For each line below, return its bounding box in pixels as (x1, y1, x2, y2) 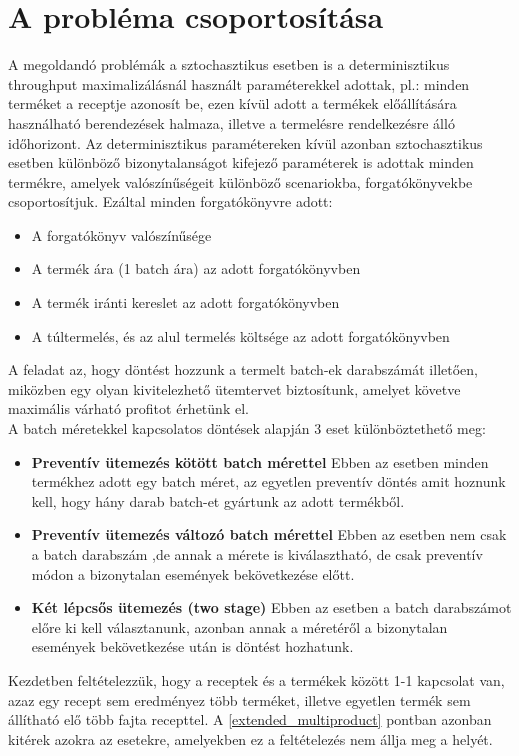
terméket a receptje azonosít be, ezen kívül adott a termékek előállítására (8, 93, 457, 114)
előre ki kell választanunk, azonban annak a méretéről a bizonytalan (31, 616, 448, 637)
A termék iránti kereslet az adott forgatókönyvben (31, 292, 340, 313)
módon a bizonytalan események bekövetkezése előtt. (31, 563, 355, 584)
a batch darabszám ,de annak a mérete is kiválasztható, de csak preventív (31, 544, 483, 564)
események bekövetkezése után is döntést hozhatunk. (31, 636, 354, 657)
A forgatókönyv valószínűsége (31, 224, 212, 245)
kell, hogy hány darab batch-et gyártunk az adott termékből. (31, 490, 405, 511)
